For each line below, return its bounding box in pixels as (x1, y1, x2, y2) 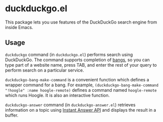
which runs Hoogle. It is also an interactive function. (5, 92, 110, 98)
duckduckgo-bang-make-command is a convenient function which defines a (5, 76, 149, 82)
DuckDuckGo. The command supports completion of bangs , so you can (5, 57, 150, 63)
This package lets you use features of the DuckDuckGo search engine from (5, 19, 158, 25)
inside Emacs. (5, 24, 33, 30)
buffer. (5, 112, 19, 118)
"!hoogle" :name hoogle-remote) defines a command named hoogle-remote (5, 87, 157, 93)
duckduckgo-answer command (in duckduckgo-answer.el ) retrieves (5, 101, 136, 108)
